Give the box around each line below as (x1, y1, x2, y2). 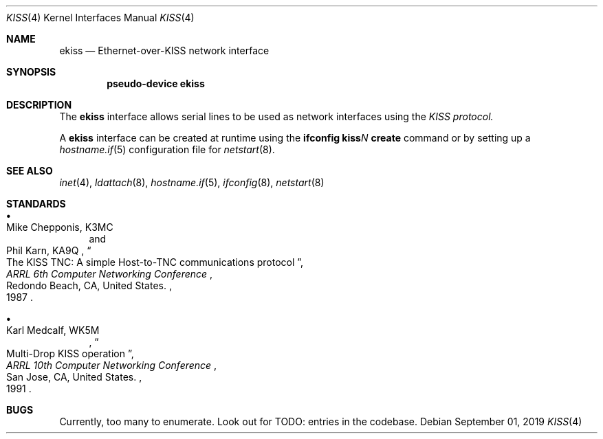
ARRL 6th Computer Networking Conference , (6, 268, 213, 280)
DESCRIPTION (6, 99, 72, 111)
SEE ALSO (6, 165, 53, 177)
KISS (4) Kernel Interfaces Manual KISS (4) (6, 12, 195, 23)
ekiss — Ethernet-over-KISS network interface (59, 45, 270, 56)
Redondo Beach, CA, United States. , (6, 280, 172, 291)
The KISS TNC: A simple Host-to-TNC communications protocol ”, (6, 256, 304, 268)
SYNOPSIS (6, 66, 56, 78)
